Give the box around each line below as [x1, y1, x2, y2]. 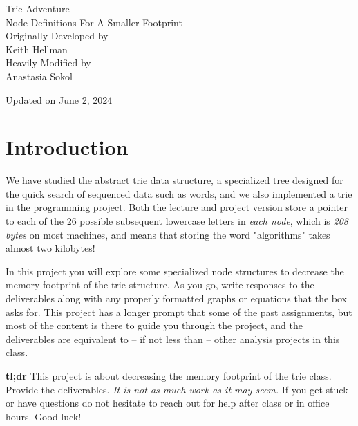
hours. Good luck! [6, 409, 82, 423]
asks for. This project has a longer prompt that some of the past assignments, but [6, 304, 352, 319]
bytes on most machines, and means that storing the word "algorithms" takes [6, 227, 330, 241]
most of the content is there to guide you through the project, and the [6, 318, 303, 333]
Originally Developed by [6, 28, 109, 43]
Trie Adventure [6, 1, 70, 15]
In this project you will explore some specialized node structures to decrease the [6, 263, 344, 278]
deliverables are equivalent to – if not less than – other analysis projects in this [6, 331, 340, 346]
